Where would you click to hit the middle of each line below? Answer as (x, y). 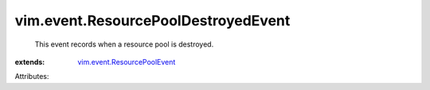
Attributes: (32, 77)
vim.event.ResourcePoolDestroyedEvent (152, 21)
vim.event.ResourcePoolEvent (127, 62)
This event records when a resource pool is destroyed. (124, 44)
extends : (30, 62)
